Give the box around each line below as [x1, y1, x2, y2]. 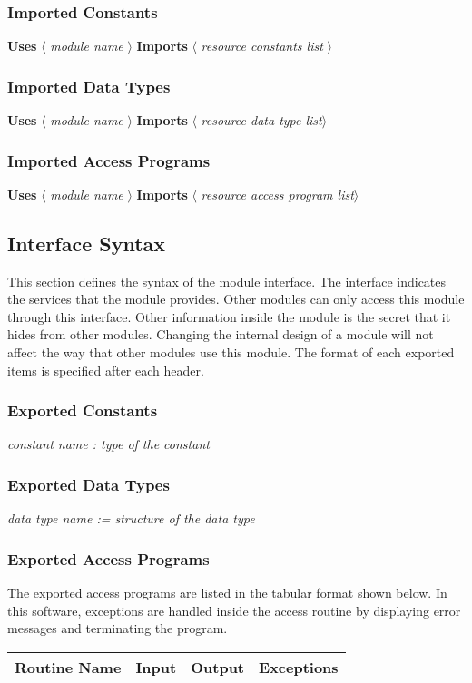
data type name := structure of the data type [7, 509, 255, 528]
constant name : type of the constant [7, 434, 210, 454]
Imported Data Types [7, 74, 171, 97]
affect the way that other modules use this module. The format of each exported [7, 343, 455, 362]
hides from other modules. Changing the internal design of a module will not [7, 325, 434, 344]
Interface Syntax [7, 229, 166, 257]
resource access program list [201, 184, 354, 203]
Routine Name [15, 656, 122, 678]
